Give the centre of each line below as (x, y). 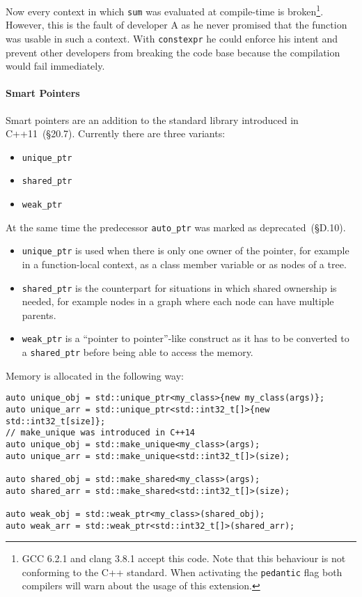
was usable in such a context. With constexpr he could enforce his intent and (172, 38)
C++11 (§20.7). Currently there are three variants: (116, 133)
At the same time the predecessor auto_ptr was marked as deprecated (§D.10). (176, 227)
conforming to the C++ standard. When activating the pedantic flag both (182, 572)
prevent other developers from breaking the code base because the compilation (173, 52)
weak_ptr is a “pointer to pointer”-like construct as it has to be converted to (186, 338)
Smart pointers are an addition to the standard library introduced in (152, 119)
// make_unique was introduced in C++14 (101, 433)
